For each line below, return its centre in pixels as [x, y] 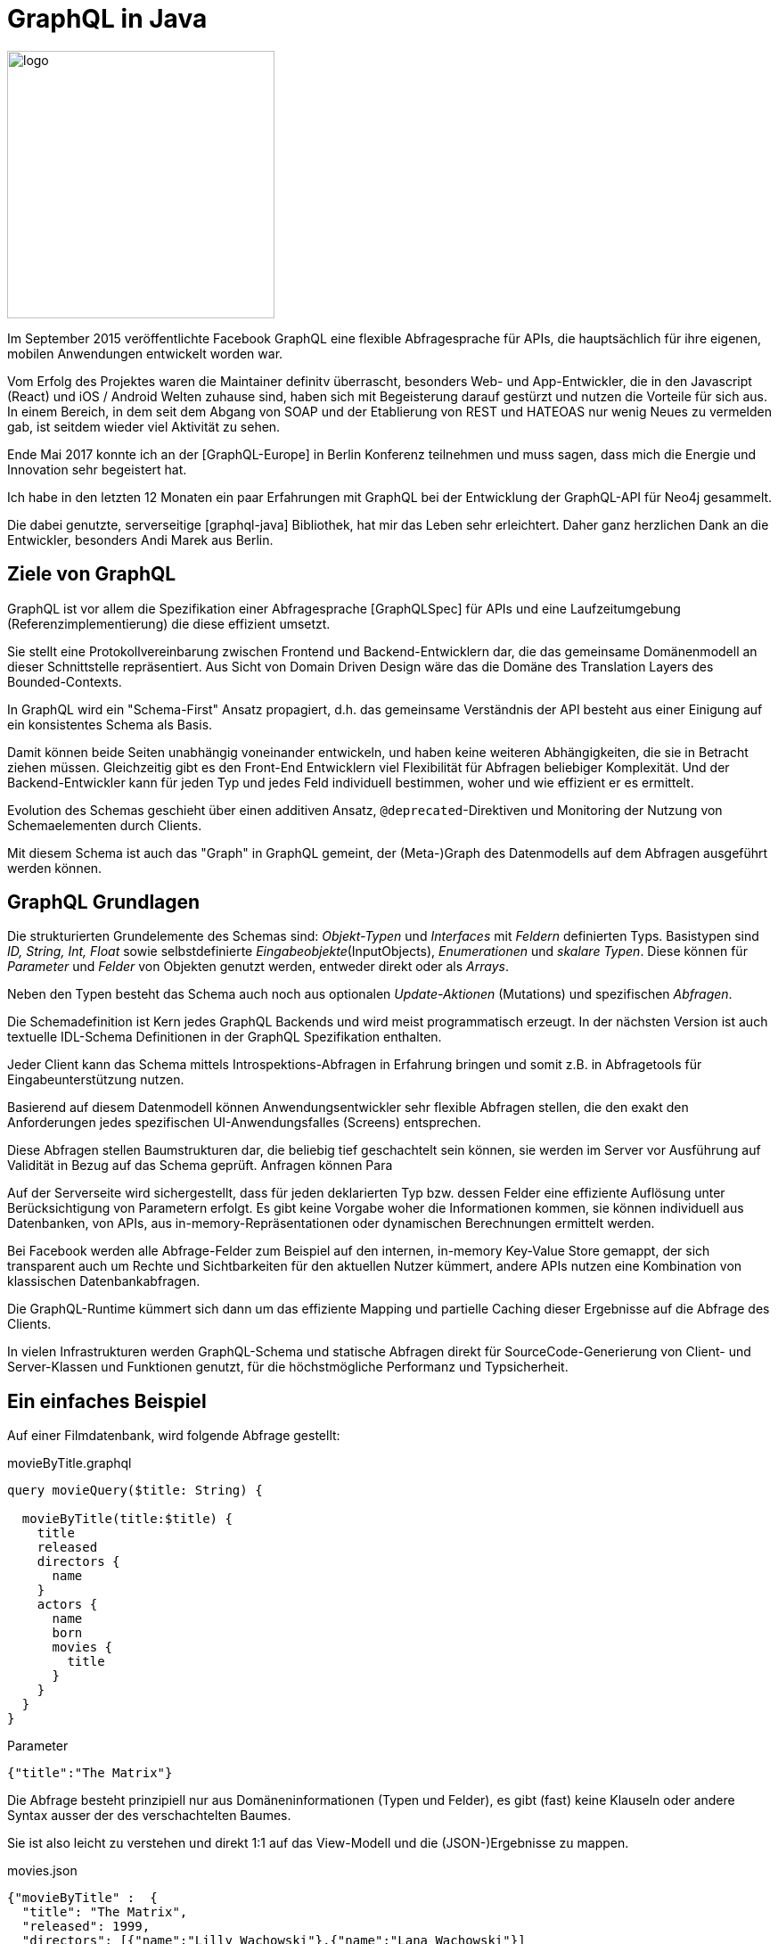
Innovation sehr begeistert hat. [97, 469]
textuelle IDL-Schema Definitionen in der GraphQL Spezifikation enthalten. [225, 1037]
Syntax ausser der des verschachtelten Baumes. [149, 1816]
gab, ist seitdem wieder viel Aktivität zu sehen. [144, 426]
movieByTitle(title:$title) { [127, 1519]
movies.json [42, 1871]
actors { [67, 1605]
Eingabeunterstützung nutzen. [96, 1080]
